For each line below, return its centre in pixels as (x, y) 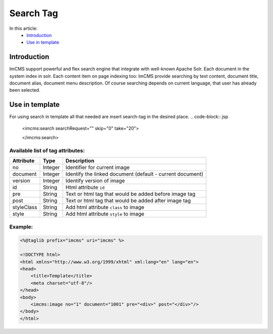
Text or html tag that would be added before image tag (130, 194)
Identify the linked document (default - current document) (134, 174)
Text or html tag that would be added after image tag (128, 201)
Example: (21, 227)
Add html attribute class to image (105, 207)
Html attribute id (85, 187)
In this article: (24, 28)
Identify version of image (95, 181)
